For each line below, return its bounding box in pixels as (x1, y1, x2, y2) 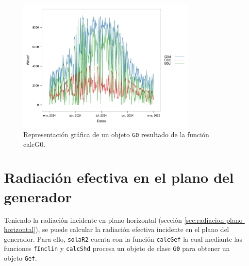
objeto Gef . (4, 253, 37, 263)
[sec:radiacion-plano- (184, 214, 245, 225)
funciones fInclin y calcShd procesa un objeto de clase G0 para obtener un (4, 243, 230, 253)
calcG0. (23, 139, 46, 149)
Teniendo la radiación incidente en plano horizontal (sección (4, 214, 182, 225)
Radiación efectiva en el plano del (4, 167, 234, 187)
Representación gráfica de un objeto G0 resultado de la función (23, 129, 209, 139)
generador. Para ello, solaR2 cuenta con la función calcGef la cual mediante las (4, 233, 242, 244)
